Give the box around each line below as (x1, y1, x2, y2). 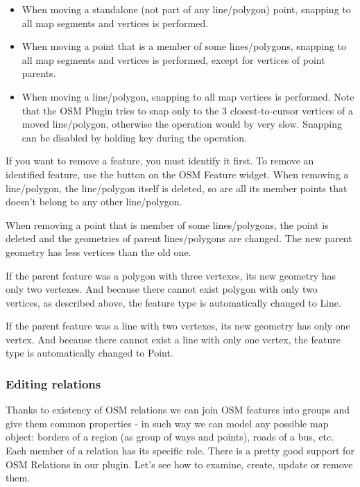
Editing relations (6, 375, 101, 392)
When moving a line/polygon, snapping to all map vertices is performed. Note (22, 89, 354, 103)
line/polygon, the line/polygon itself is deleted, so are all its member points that (6, 180, 348, 195)
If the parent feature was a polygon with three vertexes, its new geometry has (6, 268, 336, 282)
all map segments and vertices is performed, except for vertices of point (22, 52, 325, 67)
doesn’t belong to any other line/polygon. (6, 194, 182, 209)
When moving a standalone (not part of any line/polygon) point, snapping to (22, 2, 351, 16)
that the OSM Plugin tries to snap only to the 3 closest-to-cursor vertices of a (22, 103, 353, 117)
